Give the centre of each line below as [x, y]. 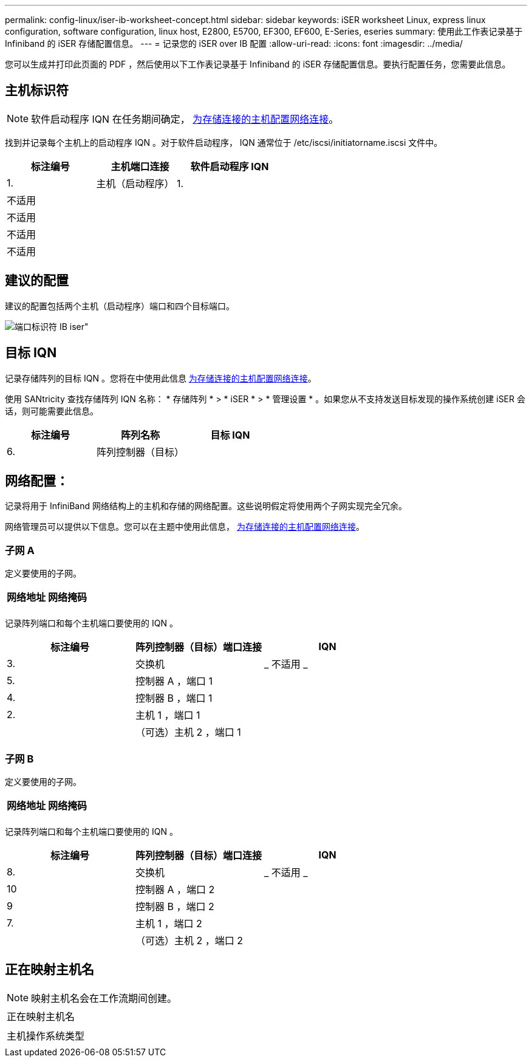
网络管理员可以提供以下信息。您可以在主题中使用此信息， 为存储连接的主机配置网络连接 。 [185, 527]
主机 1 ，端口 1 [168, 715]
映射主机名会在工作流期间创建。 [104, 998]
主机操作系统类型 [46, 1036]
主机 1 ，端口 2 [169, 923]
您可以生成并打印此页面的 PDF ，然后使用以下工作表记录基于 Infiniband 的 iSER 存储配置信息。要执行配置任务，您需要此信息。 [258, 64]
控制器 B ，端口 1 [174, 698]
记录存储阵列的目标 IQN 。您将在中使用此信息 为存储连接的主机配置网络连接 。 [161, 378]
